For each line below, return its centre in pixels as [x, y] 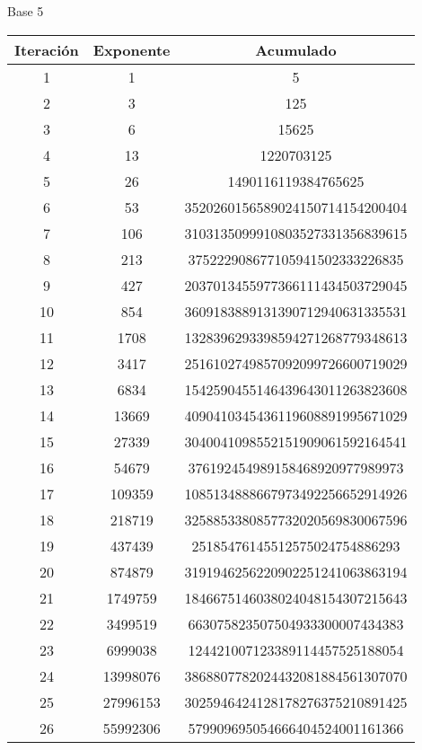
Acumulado [296, 49]
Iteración [47, 49]
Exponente [132, 49]
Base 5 [26, 11]
